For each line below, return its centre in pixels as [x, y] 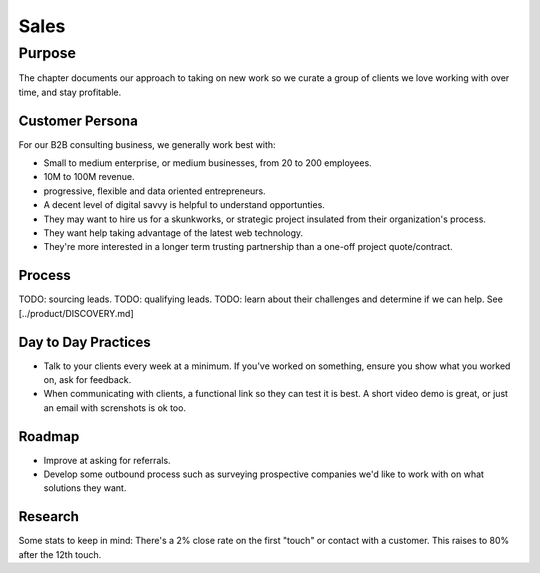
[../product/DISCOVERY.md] [76, 313]
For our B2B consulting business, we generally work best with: [147, 144]
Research [49, 516]
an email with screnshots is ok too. [115, 407]
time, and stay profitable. [70, 92]
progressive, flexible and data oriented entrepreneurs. [154, 191]
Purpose [47, 53]
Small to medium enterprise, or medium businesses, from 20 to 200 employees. [207, 163]
